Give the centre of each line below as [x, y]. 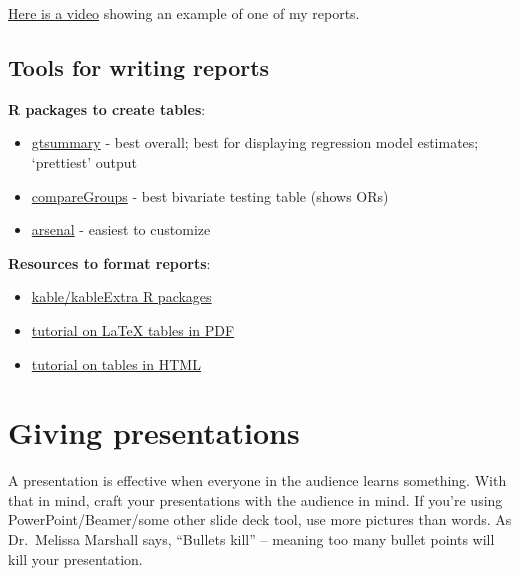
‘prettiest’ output [84, 161]
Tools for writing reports [139, 66]
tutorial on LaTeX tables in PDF [133, 329]
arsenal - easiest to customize [121, 229]
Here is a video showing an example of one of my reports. [184, 13]
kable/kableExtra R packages [121, 296]
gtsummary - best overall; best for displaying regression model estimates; [255, 142]
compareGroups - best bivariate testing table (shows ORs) [210, 195]
